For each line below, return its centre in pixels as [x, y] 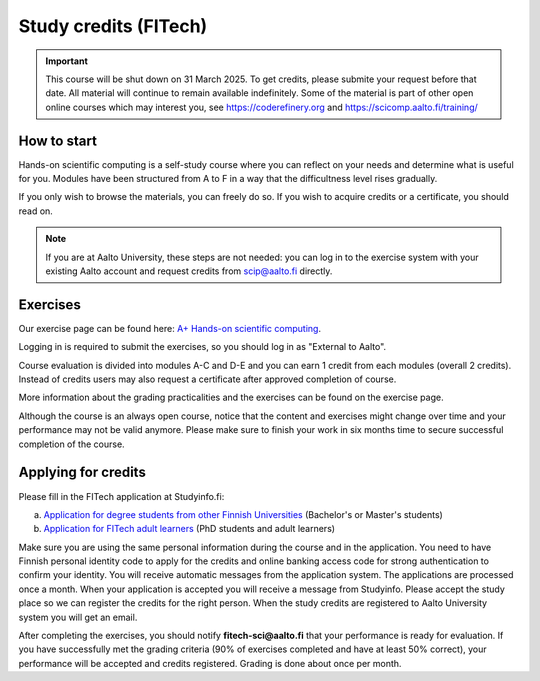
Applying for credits [82, 472]
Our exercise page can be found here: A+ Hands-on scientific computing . [170, 328]
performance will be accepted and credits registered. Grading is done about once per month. [210, 663]
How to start [57, 140]
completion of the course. [71, 444]
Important [67, 61]
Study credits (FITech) [113, 26]
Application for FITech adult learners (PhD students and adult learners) [189, 529]
